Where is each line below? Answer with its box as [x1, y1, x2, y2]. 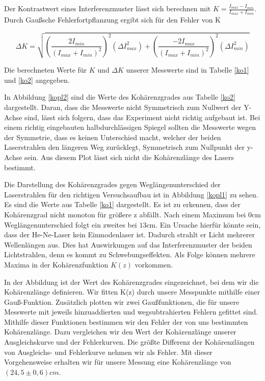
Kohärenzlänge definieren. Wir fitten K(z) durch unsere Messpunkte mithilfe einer [4, 286, 260, 297]
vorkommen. [135, 259, 173, 270]
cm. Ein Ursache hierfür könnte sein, [146, 219, 261, 230]
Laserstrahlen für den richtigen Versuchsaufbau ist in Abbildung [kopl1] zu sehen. [4, 189, 258, 199]
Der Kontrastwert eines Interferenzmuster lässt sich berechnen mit [4, 3, 211, 13]
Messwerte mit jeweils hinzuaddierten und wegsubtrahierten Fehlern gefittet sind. [4, 306, 258, 317]
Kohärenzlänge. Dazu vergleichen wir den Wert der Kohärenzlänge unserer [4, 326, 236, 337]
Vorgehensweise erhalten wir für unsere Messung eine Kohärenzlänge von [4, 356, 231, 367]
